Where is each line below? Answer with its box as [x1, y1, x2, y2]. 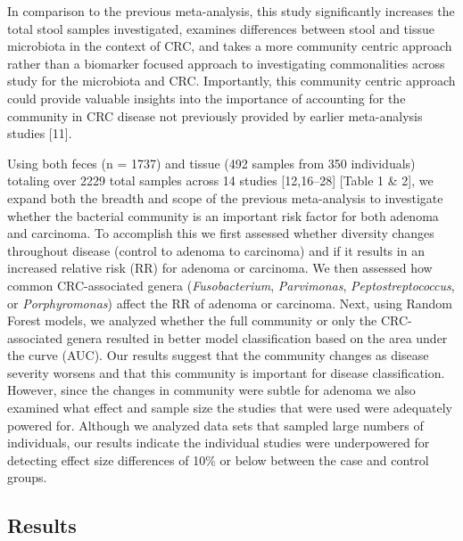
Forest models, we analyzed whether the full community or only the [7, 311, 377, 330]
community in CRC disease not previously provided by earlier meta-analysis [7, 106, 423, 125]
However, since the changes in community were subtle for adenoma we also [7, 381, 416, 399]
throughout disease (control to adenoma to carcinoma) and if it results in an [7, 241, 425, 259]
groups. [7, 468, 47, 487]
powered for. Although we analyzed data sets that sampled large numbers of [7, 415, 424, 434]
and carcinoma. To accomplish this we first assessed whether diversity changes [7, 224, 434, 242]
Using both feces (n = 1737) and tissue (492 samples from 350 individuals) [7, 153, 416, 172]
